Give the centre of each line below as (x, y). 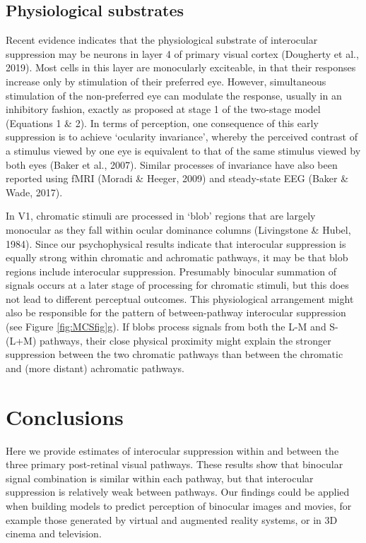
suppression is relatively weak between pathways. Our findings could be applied (178, 492)
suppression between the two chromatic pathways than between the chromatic (175, 354)
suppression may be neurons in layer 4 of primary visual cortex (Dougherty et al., (182, 53)
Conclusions (65, 416)
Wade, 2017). (34, 192)
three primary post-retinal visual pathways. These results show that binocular (175, 464)
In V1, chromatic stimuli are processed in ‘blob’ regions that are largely (161, 216)
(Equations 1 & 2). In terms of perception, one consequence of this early (162, 123)
